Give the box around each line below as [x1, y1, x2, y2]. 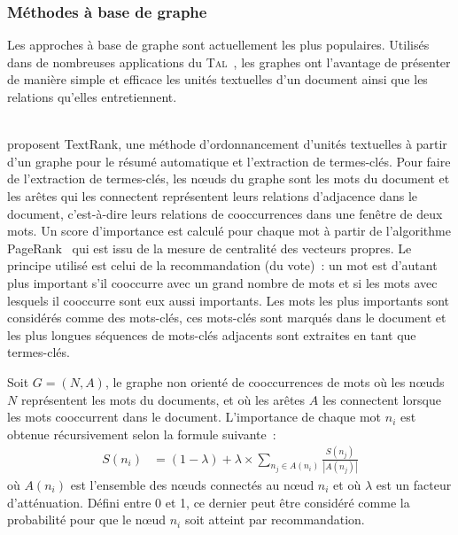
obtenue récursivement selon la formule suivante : [7, 424, 276, 443]
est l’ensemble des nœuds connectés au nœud [70, 475, 314, 493]
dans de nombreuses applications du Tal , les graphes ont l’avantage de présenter [7, 52, 451, 71]
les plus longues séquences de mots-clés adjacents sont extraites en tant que [7, 325, 416, 344]
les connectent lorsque [322, 390, 441, 408]
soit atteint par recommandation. [184, 510, 365, 529]
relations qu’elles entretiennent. [7, 88, 177, 105]
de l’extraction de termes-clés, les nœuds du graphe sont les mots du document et [7, 169, 450, 188]
